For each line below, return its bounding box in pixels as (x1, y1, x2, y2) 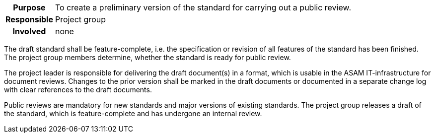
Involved (12, 26, 46, 36)
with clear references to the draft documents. (4, 85, 152, 94)
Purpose (13, 2, 46, 12)
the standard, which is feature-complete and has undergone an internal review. (4, 109, 262, 118)
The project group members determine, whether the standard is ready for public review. (4, 53, 291, 62)
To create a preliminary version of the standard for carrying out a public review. (55, 2, 351, 12)
